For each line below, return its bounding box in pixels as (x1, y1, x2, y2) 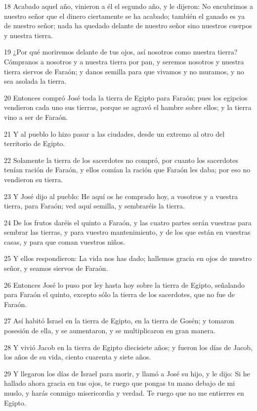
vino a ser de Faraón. (4, 111, 68, 122)
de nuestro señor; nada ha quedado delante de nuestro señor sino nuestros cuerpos (4, 20, 252, 31)
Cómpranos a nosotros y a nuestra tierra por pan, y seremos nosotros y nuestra (4, 56, 244, 66)
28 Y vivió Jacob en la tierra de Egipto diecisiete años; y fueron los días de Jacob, (4, 342, 253, 352)
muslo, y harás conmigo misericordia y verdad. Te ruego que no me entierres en (4, 388, 244, 398)
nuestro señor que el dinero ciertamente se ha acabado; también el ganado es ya (4, 10, 245, 21)
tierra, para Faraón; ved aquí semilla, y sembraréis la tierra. (4, 201, 185, 211)
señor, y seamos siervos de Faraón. (4, 263, 108, 273)
